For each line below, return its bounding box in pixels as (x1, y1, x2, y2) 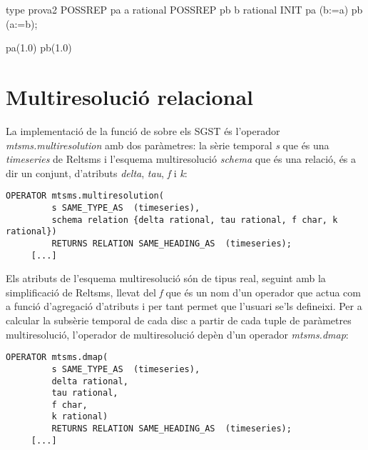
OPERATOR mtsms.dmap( (6, 352, 108, 363)
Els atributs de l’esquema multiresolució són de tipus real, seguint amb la (6, 271, 326, 286)
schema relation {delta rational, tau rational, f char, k (51, 214, 338, 225)
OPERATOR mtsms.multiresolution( (6, 191, 164, 201)
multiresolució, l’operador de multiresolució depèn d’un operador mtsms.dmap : (6, 326, 349, 341)
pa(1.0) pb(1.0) (6, 40, 72, 55)
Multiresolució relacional (6, 81, 254, 111)
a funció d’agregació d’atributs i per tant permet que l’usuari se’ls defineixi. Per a (6, 299, 362, 314)
